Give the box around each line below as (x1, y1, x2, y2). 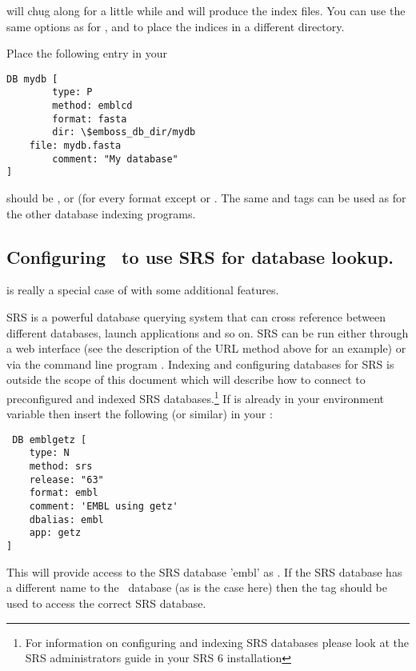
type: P (52, 86, 93, 98)
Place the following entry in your (6, 45, 167, 62)
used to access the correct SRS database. (6, 594, 206, 611)
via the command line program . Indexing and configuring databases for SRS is (6, 355, 394, 372)
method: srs (29, 461, 93, 473)
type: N (29, 447, 70, 459)
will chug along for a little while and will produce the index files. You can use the (6, 2, 406, 18)
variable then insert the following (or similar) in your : (6, 405, 273, 422)
